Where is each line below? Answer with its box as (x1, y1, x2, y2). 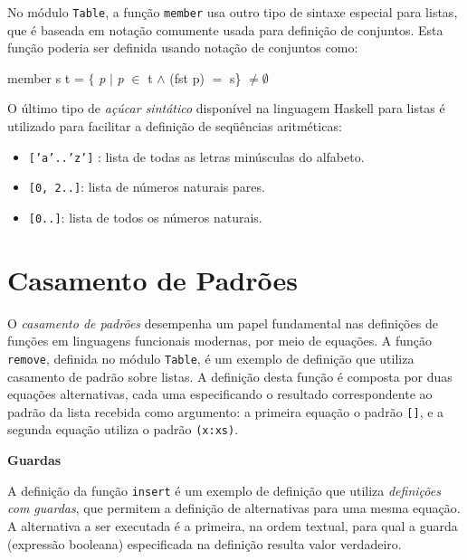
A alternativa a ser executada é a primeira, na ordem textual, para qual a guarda (7, 516, 458, 535)
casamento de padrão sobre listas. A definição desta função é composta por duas (7, 366, 453, 385)
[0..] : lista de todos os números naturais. (28, 207, 262, 226)
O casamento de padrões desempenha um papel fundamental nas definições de (7, 313, 438, 332)
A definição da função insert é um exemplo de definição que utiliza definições (7, 480, 441, 499)
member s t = (7, 68, 84, 87)
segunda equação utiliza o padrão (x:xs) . (7, 420, 239, 439)
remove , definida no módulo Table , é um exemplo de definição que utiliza (7, 348, 415, 367)
